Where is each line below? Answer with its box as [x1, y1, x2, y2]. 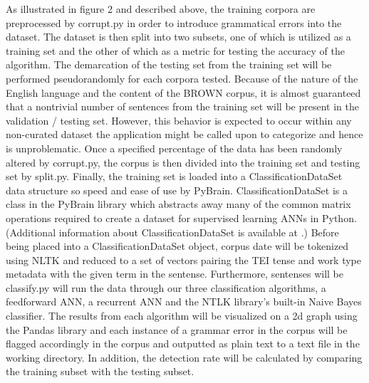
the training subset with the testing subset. [6, 364, 194, 379]
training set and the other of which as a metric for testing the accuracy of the [6, 43, 345, 58]
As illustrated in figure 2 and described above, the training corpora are [6, 1, 316, 16]
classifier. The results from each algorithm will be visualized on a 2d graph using [6, 308, 358, 323]
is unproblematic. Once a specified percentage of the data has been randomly [6, 140, 343, 155]
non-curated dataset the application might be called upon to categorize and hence [6, 127, 363, 142]
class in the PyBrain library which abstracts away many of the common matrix [6, 196, 351, 211]
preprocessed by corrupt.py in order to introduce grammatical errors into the [6, 15, 342, 30]
